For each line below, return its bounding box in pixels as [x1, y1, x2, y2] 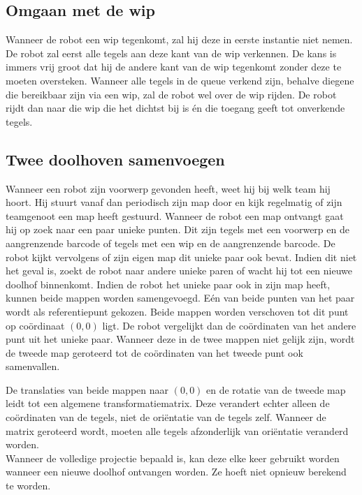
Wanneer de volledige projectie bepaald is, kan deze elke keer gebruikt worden [6, 450, 340, 465]
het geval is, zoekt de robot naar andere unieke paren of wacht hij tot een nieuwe [6, 263, 353, 278]
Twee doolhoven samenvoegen [6, 148, 225, 170]
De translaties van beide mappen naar [6, 382, 168, 397]
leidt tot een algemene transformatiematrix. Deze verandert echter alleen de [6, 396, 330, 411]
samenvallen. [6, 359, 60, 374]
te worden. [6, 478, 51, 493]
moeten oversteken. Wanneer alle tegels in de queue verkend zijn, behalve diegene [6, 73, 354, 87]
